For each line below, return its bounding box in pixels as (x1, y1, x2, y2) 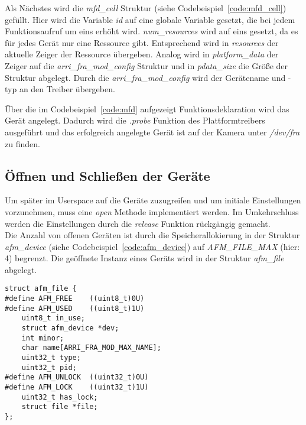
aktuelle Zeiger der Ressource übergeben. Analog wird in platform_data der (5, 48, 279, 60)
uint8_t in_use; (21, 314, 86, 323)
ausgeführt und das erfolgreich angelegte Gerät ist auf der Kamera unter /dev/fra (5, 125, 300, 138)
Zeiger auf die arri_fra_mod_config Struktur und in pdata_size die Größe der (5, 59, 288, 72)
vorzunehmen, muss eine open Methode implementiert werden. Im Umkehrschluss (5, 205, 299, 218)
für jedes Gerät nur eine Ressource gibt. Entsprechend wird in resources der (5, 36, 279, 48)
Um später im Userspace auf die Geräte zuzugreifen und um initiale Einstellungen (5, 194, 301, 206)
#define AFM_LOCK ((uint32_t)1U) (5, 383, 149, 392)
